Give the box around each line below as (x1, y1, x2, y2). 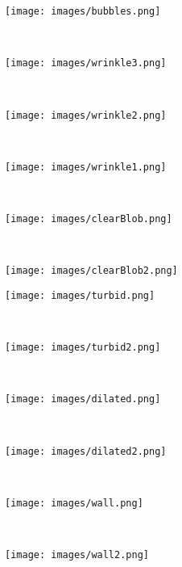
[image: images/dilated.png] (5, 393, 161, 405)
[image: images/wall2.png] (5, 549, 149, 561)
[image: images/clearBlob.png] (5, 213, 172, 225)
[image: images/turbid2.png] (5, 342, 161, 354)
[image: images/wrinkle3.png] (5, 57, 167, 69)
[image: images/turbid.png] (5, 289, 155, 301)
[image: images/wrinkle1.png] (5, 161, 167, 173)
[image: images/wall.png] (5, 497, 143, 509)
